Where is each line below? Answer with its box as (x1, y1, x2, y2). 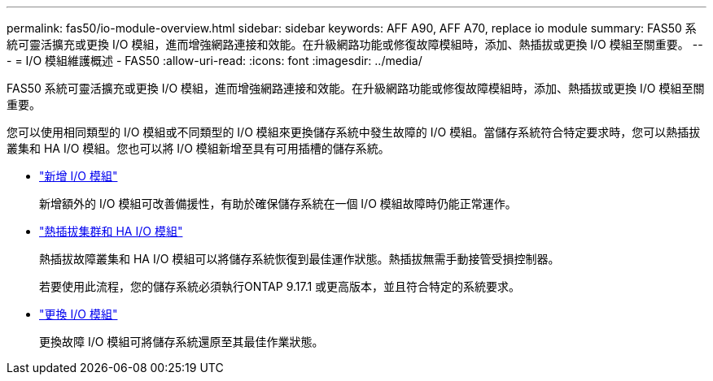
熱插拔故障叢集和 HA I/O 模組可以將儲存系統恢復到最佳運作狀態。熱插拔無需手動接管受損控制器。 (39, 252, 560, 266)
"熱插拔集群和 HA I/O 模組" (39, 224, 183, 238)
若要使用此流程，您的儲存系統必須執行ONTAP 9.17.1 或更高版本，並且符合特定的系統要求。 (39, 279, 521, 293)
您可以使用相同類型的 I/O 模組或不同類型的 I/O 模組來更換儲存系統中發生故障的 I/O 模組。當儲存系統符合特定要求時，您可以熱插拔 (7, 125, 701, 139)
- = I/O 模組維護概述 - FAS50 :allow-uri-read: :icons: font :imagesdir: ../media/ (7, 54, 422, 67)
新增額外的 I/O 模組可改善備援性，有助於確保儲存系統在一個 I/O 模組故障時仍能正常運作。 (39, 197, 517, 210)
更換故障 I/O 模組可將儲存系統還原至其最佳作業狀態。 (39, 335, 324, 349)
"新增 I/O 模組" (39, 169, 118, 183)
